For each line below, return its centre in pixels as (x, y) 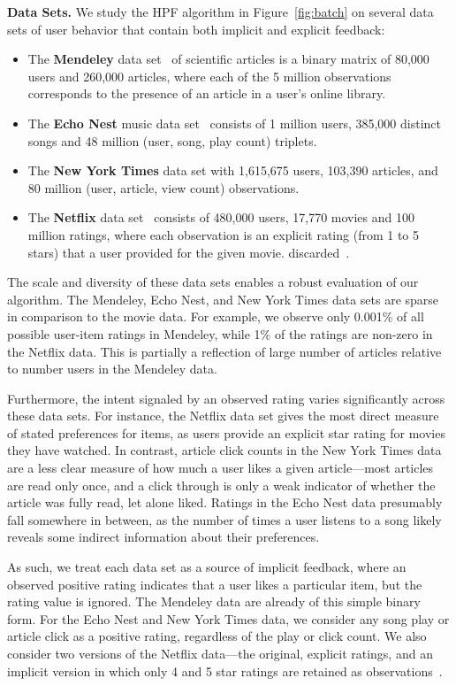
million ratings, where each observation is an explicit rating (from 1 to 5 (223, 234)
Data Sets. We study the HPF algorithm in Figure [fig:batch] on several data (220, 12)
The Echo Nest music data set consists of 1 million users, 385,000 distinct (235, 123)
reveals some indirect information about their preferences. (163, 537)
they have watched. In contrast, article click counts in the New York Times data (224, 450)
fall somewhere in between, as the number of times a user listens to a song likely (224, 519)
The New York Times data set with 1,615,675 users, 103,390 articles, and (233, 170)
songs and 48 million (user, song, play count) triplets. (172, 140)
